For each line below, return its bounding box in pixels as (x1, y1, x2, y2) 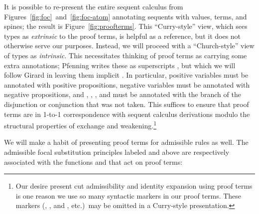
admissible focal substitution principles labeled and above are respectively (4, 146, 230, 157)
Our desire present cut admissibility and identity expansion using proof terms (15, 181, 253, 191)
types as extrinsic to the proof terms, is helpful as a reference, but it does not (4, 30, 241, 41)
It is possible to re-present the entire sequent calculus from (4, 1, 183, 11)
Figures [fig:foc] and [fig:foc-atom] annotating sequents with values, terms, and (4, 11, 247, 21)
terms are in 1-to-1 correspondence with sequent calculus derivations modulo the (4, 108, 250, 119)
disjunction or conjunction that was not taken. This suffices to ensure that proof (4, 99, 249, 109)
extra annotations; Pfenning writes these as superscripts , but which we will (4, 60, 236, 70)
